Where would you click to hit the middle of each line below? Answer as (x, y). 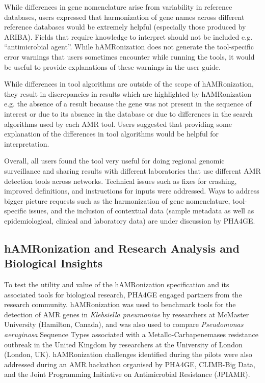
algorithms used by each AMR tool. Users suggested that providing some (118, 124)
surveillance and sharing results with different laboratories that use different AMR (132, 170)
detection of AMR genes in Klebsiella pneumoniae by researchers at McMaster (127, 314)
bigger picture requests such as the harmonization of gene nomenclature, (117, 200)
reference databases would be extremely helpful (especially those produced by (125, 27)
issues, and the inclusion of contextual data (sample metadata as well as (141, 211)
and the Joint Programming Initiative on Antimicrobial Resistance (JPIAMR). (127, 374)
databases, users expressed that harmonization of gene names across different (124, 17)
